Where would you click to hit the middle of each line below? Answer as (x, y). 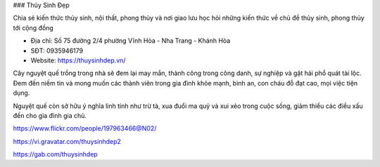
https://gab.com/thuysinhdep (55, 154)
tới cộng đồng (33, 27)
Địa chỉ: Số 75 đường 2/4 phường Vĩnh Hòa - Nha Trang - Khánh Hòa (131, 41)
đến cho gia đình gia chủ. (50, 115)
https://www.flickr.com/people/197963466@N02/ (85, 128)
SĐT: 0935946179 (57, 51)
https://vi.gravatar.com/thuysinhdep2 (67, 141)
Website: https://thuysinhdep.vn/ (78, 60)
